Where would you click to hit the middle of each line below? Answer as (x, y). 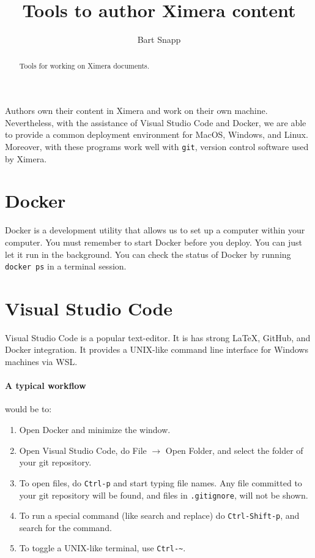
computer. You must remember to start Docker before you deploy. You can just (154, 242)
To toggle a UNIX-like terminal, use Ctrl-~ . (102, 548)
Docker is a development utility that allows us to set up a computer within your (155, 230)
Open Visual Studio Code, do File (83, 450)
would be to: (28, 409)
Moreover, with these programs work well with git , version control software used (157, 146)
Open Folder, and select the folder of (234, 450)
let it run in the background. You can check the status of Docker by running (148, 254)
